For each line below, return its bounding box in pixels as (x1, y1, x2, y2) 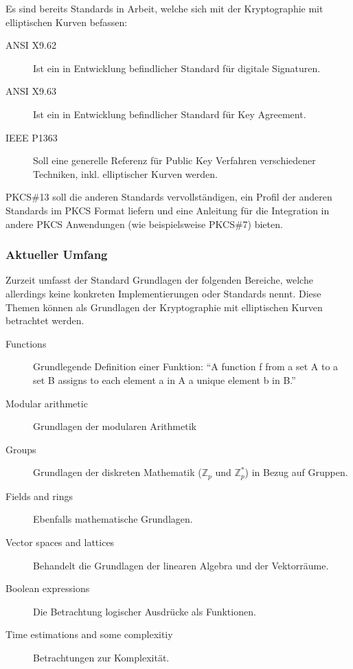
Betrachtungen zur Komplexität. (33, 650, 170, 664)
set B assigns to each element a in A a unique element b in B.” (33, 372, 296, 387)
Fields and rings (5, 488, 73, 503)
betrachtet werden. (5, 313, 84, 328)
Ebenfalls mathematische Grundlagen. (33, 512, 193, 526)
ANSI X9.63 (5, 84, 56, 98)
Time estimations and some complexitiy (5, 627, 173, 642)
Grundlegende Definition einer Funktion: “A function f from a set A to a (33, 359, 339, 374)
